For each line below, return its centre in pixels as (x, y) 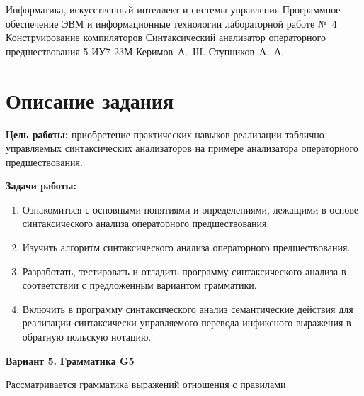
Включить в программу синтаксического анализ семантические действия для (188, 308)
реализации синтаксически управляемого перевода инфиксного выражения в (187, 323)
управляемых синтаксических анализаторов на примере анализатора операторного (182, 148)
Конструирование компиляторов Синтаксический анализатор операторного (166, 37)
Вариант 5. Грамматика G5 (70, 360)
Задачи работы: (41, 186)
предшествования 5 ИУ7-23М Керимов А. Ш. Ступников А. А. (145, 51)
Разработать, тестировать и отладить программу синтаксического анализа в (184, 271)
